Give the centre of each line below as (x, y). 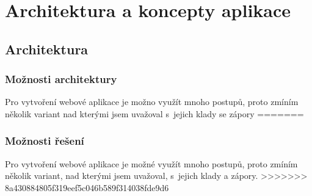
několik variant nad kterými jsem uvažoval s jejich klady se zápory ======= (154, 113)
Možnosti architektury (61, 79)
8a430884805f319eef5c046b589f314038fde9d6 (87, 187)
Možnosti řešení (45, 141)
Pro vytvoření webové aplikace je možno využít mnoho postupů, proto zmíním (152, 102)
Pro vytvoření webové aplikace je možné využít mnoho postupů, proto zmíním (151, 163)
